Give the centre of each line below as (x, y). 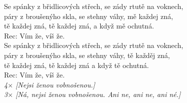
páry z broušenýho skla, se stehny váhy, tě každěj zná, (87, 55)
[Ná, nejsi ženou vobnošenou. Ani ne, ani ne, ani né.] (98, 94)
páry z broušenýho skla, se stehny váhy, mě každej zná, (89, 16)
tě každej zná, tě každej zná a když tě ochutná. (76, 65)
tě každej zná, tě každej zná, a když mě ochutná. (79, 26)
